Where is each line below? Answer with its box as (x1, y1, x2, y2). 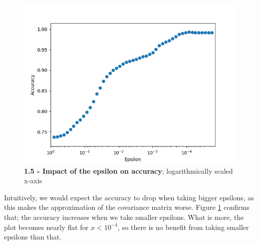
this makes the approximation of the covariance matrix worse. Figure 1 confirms (4, 202, 249, 212)
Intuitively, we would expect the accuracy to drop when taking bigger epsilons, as (4, 192, 254, 202)
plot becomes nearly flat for (4, 221, 89, 232)
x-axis (24, 175, 42, 186)
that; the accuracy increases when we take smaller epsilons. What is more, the (4, 211, 244, 222)
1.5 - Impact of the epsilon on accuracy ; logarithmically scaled (24, 165, 233, 176)
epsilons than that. (4, 231, 62, 242)
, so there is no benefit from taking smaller (118, 221, 249, 232)
